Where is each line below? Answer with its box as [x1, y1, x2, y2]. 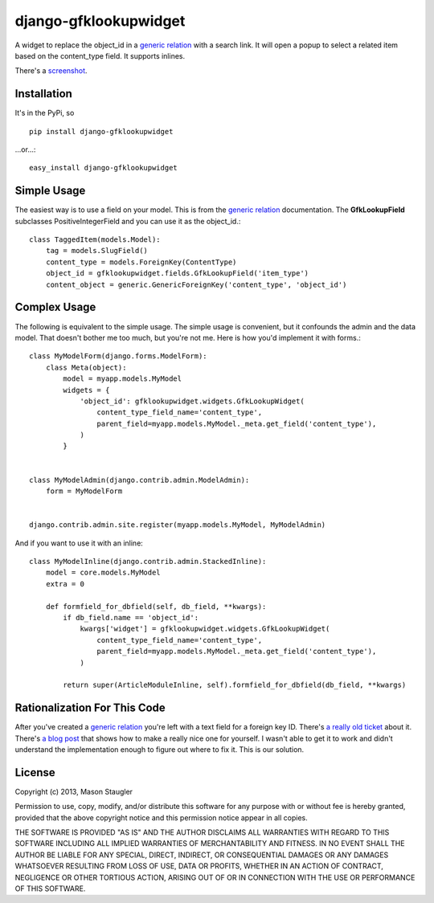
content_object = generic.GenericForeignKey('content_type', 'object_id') [45, 280, 347, 289]
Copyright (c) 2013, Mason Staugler [14, 787, 133, 796]
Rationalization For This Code [14, 701, 166, 715]
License [14, 766, 55, 779]
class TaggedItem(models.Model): [29, 235, 161, 244]
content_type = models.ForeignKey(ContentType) [45, 257, 237, 267]
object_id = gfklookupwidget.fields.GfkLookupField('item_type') [45, 269, 309, 278]
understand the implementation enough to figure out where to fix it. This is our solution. [14, 744, 305, 754]
